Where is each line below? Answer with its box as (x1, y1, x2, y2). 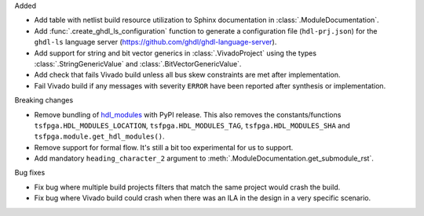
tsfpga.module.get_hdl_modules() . (34, 131, 165, 141)
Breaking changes (14, 95, 74, 105)
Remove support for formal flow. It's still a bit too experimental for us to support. (34, 142, 294, 152)
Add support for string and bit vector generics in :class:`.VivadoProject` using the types (34, 48, 317, 58)
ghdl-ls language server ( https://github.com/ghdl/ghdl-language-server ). (34, 38, 277, 47)
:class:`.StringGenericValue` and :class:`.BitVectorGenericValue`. (34, 59, 242, 68)
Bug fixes (14, 168, 46, 178)
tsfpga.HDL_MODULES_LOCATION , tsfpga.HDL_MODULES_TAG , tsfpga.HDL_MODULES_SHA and (34, 121, 351, 130)
